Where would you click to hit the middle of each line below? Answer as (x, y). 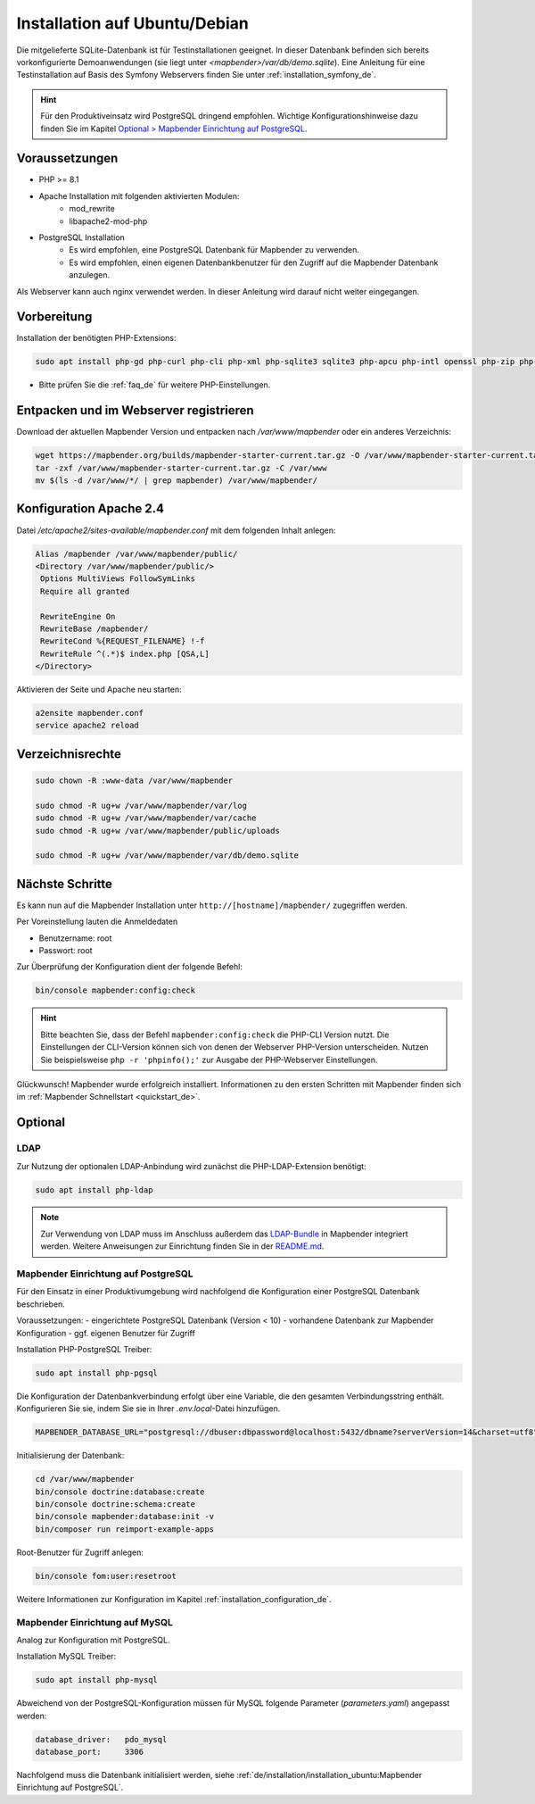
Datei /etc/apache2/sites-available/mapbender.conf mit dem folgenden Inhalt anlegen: (176, 530)
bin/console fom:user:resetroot (106, 1576)
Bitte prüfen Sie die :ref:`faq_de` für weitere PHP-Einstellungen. (155, 385)
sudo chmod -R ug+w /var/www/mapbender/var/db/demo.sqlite (167, 856)
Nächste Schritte (65, 884)
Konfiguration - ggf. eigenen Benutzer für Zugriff (106, 1333)
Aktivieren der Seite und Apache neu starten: (99, 690)
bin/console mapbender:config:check (115, 990)
